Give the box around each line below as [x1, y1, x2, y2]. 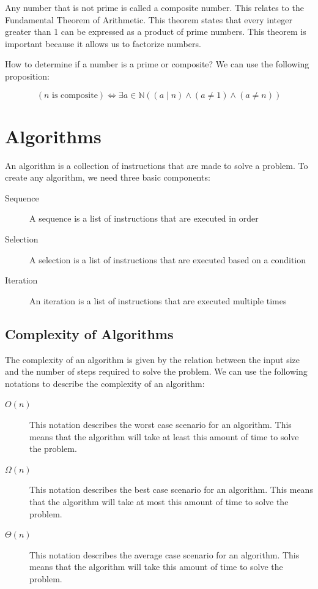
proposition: [5, 69, 50, 82]
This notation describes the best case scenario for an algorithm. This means [29, 483, 313, 496]
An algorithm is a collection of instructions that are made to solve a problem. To [5, 159, 308, 171]
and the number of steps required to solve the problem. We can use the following [5, 365, 308, 378]
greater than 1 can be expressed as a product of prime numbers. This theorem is [5, 25, 306, 38]
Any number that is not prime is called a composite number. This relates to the [5, 1, 304, 13]
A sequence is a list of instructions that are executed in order [29, 212, 259, 225]
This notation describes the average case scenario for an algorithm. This [29, 548, 300, 561]
